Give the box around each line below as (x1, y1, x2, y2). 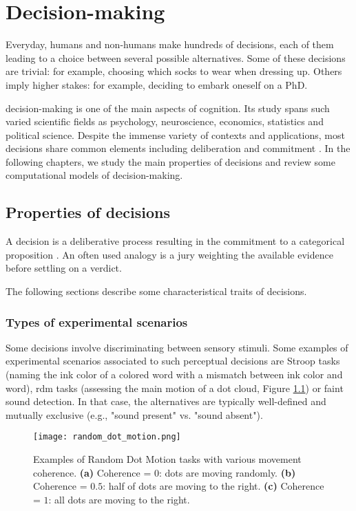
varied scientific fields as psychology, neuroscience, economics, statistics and (6, 114, 324, 129)
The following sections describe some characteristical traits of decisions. (6, 284, 307, 298)
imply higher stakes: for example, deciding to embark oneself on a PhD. (6, 77, 308, 91)
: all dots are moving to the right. (48, 492, 190, 506)
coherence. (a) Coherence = (33, 465, 151, 479)
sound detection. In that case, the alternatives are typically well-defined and (6, 394, 326, 409)
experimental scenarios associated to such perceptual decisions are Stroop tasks (6, 354, 340, 368)
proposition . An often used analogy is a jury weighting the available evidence (6, 247, 333, 261)
